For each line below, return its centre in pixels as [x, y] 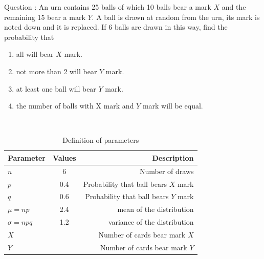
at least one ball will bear [56, 88]
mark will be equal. [173, 106]
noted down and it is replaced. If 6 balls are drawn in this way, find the [116, 27]
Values [64, 157]
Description [173, 157]
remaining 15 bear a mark [45, 17]
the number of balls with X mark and [75, 106]
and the [234, 7]
